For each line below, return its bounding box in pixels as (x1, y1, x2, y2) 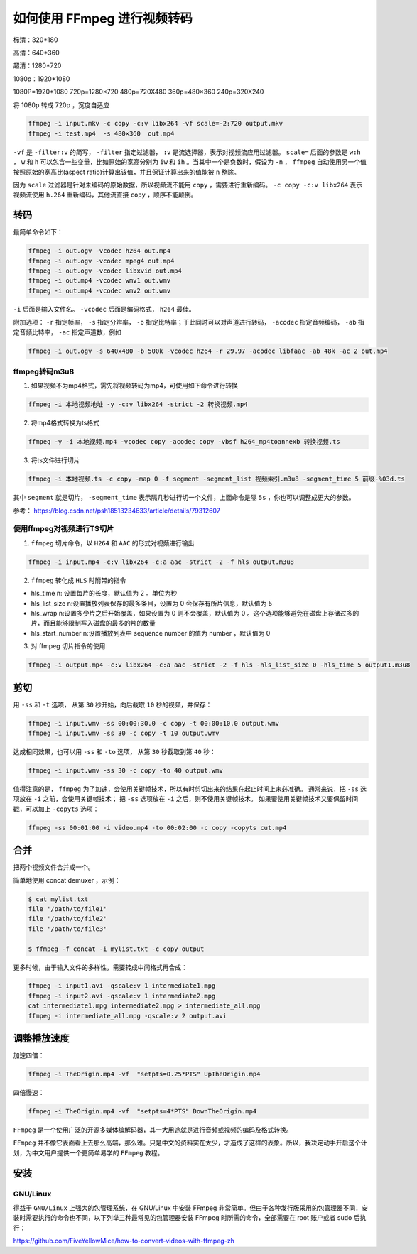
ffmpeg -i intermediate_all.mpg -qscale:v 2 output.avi (28, 1012, 227, 1020)
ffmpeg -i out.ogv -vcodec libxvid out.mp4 (28, 267, 183, 275)
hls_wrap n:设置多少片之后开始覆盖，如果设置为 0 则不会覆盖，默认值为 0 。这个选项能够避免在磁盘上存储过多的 (31, 609, 359, 617)
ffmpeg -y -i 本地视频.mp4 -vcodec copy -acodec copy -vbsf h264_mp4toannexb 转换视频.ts (28, 437, 340, 446)
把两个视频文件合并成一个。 (13, 863, 94, 871)
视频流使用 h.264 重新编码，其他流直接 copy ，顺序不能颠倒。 (13, 190, 197, 199)
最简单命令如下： (13, 228, 63, 236)
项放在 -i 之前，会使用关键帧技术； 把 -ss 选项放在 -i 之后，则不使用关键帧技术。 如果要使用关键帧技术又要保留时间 (13, 795, 359, 803)
